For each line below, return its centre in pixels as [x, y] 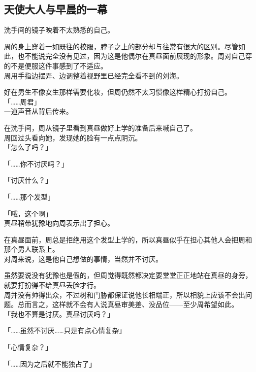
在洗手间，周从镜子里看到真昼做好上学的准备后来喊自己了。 [100, 127]
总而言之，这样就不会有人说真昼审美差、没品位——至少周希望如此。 [128, 304]
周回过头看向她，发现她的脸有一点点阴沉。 [73, 137]
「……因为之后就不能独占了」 [50, 363]
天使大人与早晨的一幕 [56, 9]
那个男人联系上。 [32, 249]
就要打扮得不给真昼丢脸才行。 [52, 285]
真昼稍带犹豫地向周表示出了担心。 [59, 223]
